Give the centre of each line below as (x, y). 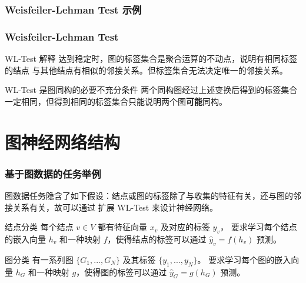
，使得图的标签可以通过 (122, 272)
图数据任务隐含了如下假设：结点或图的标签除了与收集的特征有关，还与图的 (149, 196)
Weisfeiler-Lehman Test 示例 (73, 9)
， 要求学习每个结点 (259, 227)
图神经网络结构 (63, 141)
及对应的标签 (185, 227)
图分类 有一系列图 (39, 259)
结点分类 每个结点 (39, 227)
